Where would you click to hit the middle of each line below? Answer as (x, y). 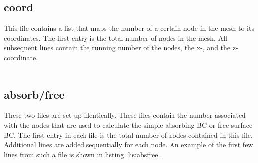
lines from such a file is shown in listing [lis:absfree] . (83, 154)
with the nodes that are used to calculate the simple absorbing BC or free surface (128, 124)
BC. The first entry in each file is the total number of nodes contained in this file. (128, 134)
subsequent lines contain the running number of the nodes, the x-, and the (117, 48)
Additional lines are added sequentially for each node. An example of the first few (129, 144)
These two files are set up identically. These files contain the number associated (125, 115)
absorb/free (34, 94)
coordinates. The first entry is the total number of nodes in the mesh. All (116, 38)
